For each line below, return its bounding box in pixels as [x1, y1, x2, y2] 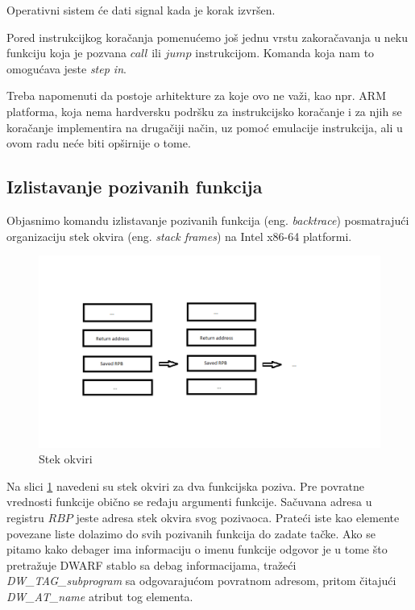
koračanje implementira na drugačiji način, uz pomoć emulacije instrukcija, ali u [6, 118, 403, 135]
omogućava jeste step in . [6, 60, 127, 77]
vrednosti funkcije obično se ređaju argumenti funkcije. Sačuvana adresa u [6, 493, 372, 510]
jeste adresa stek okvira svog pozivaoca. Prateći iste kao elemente [76, 509, 400, 526]
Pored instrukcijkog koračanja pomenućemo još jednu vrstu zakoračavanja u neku [6, 28, 409, 45]
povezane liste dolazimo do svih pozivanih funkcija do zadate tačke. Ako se [6, 525, 376, 542]
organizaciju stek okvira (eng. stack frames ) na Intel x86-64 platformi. [6, 227, 352, 244]
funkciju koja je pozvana [6, 44, 127, 61]
